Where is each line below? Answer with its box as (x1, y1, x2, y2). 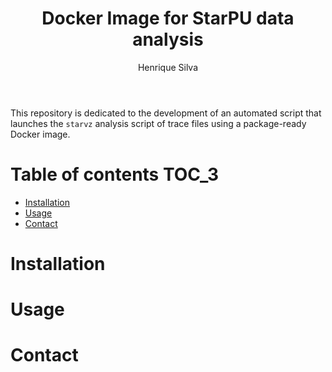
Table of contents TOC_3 (10, 163, 220, 186)
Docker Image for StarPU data (41, 7, 295, 30)
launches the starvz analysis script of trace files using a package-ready (10, 117, 307, 129)
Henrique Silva (137, 61, 199, 73)
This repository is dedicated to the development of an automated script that (10, 107, 322, 119)
